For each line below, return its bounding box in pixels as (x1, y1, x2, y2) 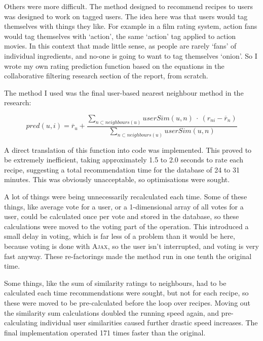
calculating (4, 317, 38, 328)
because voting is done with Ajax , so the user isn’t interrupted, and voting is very (4, 241, 259, 251)
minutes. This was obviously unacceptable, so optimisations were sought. (4, 174, 230, 185)
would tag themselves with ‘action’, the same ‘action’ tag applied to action (4, 30, 236, 41)
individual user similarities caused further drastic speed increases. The (40, 317, 258, 328)
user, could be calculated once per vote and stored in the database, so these (4, 211, 239, 222)
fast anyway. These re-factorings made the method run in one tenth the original (4, 250, 252, 261)
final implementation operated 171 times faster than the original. (4, 327, 206, 337)
